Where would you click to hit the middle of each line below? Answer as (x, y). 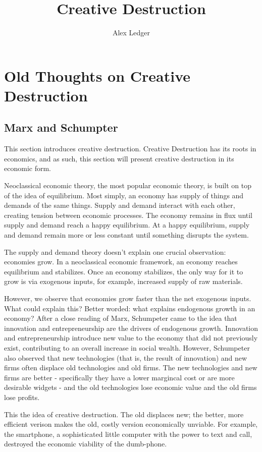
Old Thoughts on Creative (97, 75)
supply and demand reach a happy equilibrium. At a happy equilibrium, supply (127, 225)
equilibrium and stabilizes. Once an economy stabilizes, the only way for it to (124, 271)
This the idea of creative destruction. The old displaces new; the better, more (124, 414)
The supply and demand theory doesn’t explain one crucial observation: (115, 251)
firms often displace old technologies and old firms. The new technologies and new (131, 368)
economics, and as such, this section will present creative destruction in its (119, 158)
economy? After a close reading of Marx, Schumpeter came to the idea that (121, 318)
